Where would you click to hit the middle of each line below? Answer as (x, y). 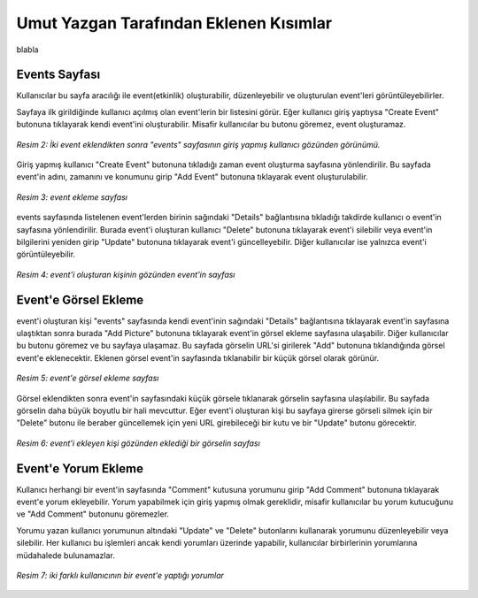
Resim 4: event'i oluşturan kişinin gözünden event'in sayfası (126, 274)
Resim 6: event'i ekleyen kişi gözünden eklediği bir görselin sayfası (138, 443)
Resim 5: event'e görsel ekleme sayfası (88, 378)
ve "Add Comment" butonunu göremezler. (93, 514)
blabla (27, 50)
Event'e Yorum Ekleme (80, 468)
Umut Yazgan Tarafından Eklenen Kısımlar (174, 23)
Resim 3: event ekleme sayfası (72, 197)
